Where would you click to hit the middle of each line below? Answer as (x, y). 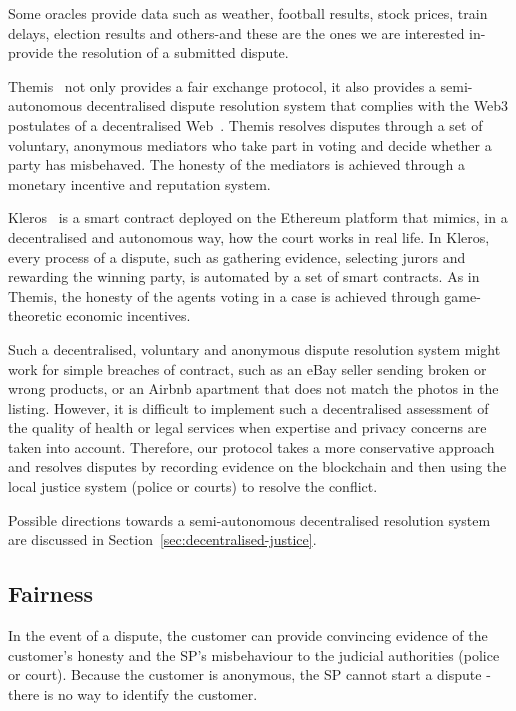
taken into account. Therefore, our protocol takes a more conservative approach (251, 446)
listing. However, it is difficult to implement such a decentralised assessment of (248, 407)
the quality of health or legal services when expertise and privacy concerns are (247, 427)
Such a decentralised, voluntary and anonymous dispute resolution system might (254, 348)
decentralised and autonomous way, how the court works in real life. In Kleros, (249, 236)
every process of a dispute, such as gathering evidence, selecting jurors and (237, 256)
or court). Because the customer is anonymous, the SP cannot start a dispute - (249, 674)
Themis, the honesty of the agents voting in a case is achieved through (224, 295)
